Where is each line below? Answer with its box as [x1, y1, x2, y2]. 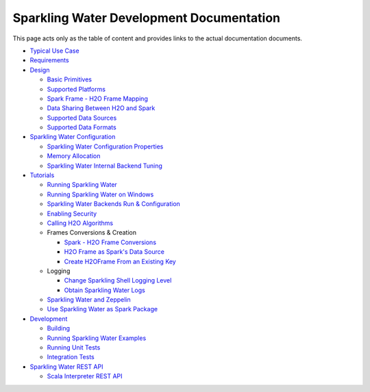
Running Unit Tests [47, 343, 101, 352]
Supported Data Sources [47, 114, 117, 122]
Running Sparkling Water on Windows [47, 190, 154, 198]
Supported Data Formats [47, 123, 116, 131]
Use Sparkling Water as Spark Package [47, 305, 158, 313]
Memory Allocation [47, 152, 101, 160]
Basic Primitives [47, 75, 92, 83]
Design [29, 66, 50, 74]
